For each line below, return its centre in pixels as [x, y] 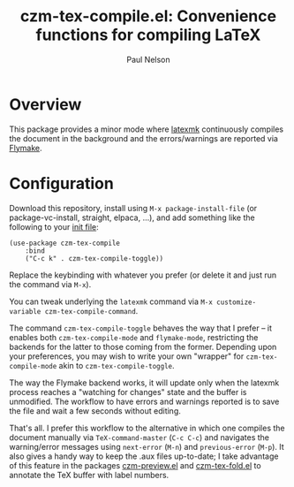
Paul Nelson [148, 59]
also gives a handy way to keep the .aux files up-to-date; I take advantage [144, 456]
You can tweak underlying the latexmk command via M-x [111, 301]
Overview [45, 104]
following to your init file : [54, 226]
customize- [236, 302]
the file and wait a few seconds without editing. [95, 411]
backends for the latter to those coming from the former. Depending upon [143, 346]
